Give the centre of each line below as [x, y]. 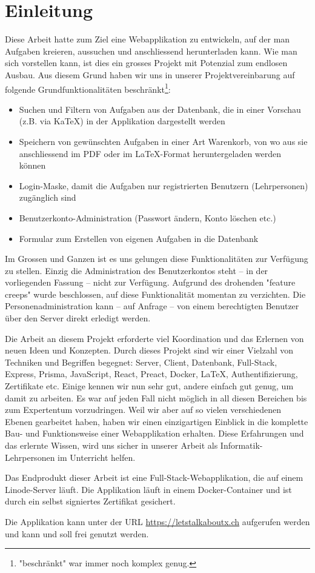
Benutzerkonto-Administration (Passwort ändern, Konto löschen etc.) [148, 217]
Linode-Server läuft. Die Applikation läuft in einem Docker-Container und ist [148, 489]
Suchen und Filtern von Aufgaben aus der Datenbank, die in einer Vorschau [160, 109]
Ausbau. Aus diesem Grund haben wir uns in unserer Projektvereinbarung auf [150, 74]
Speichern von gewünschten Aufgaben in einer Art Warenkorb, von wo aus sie [163, 141]
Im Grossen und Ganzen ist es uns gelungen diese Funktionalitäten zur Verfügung [157, 259]
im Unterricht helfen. [97, 457]
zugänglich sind [48, 197]
